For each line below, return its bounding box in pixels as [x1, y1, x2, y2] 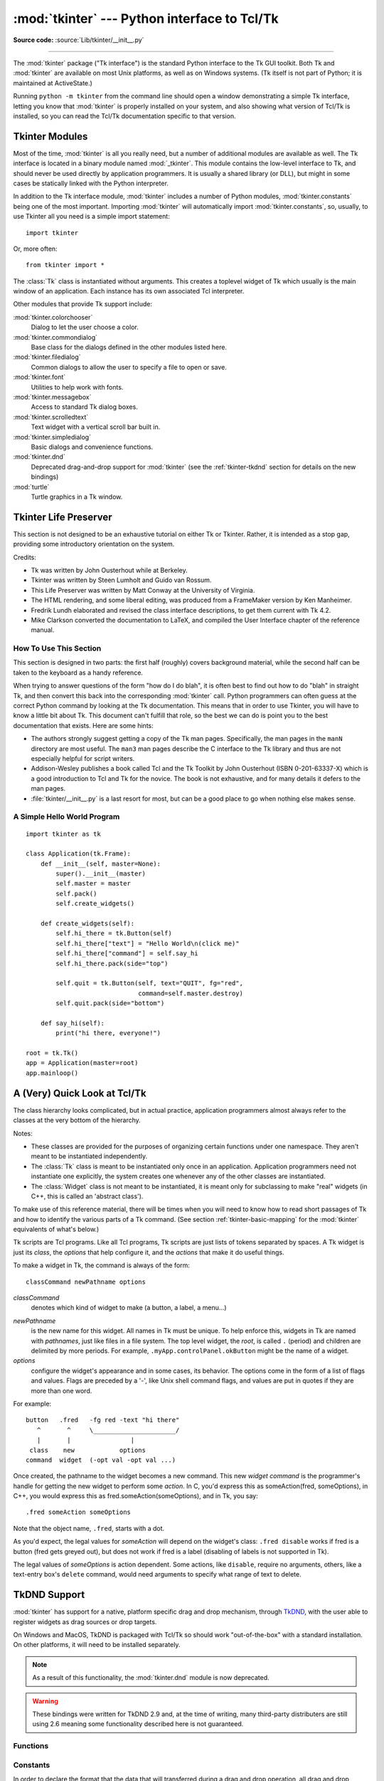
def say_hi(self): [40, 1019, 105, 1027]
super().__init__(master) [55, 870, 146, 878]
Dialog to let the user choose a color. [31, 323, 139, 331]
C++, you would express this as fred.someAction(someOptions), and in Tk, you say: [13, 1492, 259, 1500]
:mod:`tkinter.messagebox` [13, 393, 92, 401]
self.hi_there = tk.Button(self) [55, 930, 172, 938]
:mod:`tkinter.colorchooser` [13, 313, 93, 321]
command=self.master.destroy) [137, 989, 243, 997]
